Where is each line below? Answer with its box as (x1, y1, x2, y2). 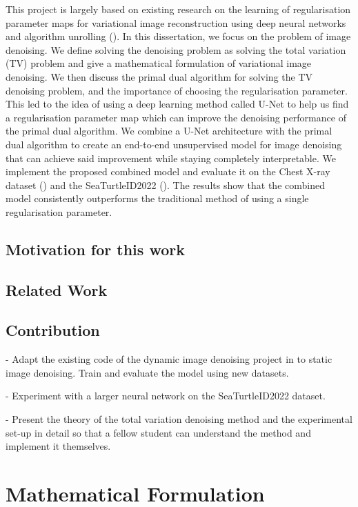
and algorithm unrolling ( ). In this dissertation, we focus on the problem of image (6, 29, 351, 43)
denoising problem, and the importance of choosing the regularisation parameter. (6, 83, 348, 97)
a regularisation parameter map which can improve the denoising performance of (6, 110, 346, 124)
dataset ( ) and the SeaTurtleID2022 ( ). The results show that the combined (6, 177, 325, 192)
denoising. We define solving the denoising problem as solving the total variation (6, 42, 346, 57)
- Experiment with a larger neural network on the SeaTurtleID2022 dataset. (6, 388, 326, 403)
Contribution (6, 319, 100, 341)
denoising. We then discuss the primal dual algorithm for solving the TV (6, 69, 313, 83)
